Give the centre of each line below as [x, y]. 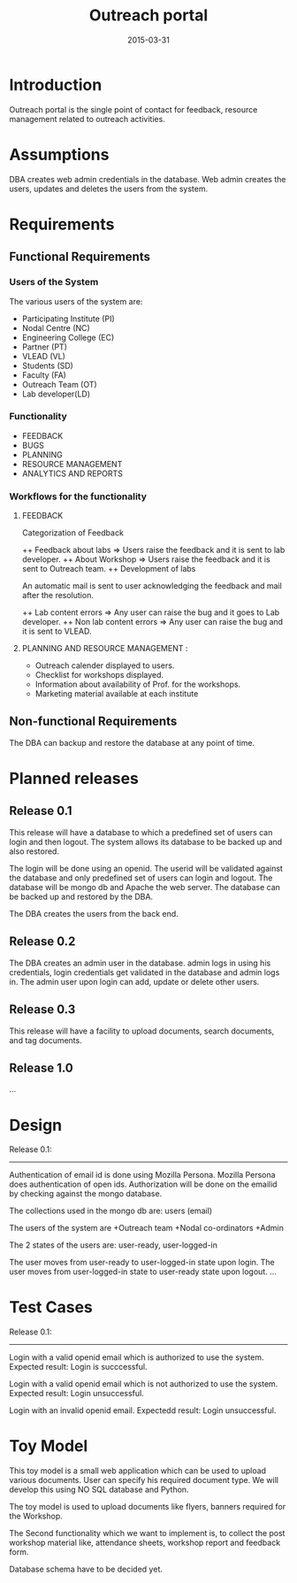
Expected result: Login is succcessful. [78, 1367]
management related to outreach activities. [87, 119]
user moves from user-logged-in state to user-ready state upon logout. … [143, 1272]
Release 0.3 [42, 1010]
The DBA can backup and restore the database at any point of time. [132, 742]
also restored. [34, 851]
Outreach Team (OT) [59, 384]
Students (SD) [47, 365]
